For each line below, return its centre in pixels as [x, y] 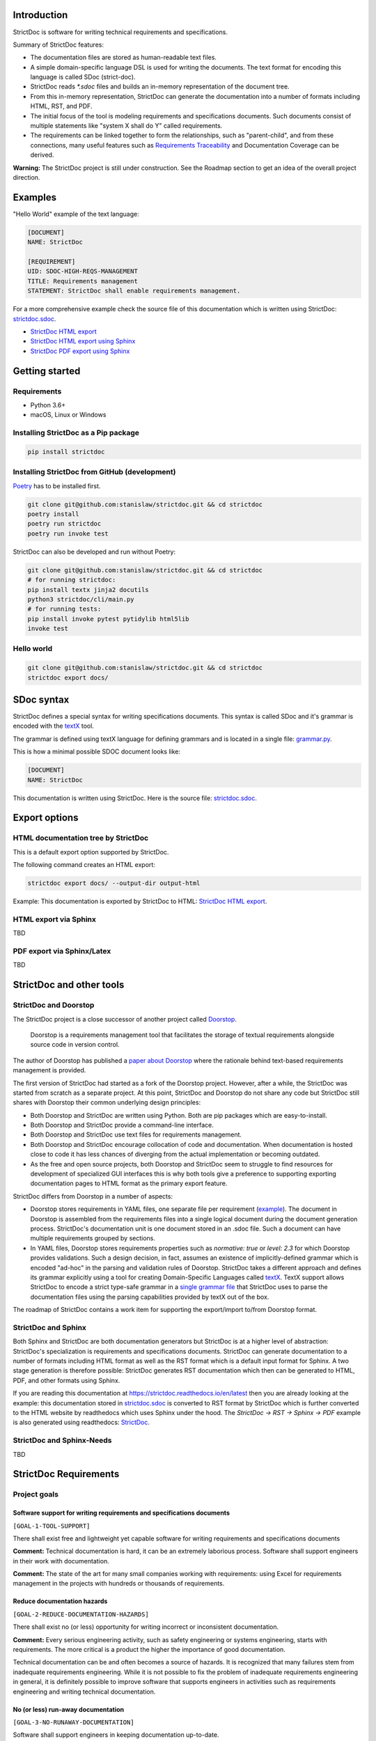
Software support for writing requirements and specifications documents [121, 1513]
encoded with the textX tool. [53, 726]
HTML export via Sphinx [55, 919]
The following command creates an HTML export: [84, 865]
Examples [35, 197]
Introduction [40, 15]
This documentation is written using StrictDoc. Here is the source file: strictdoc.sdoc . [135, 798]
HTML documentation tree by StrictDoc [81, 838]
